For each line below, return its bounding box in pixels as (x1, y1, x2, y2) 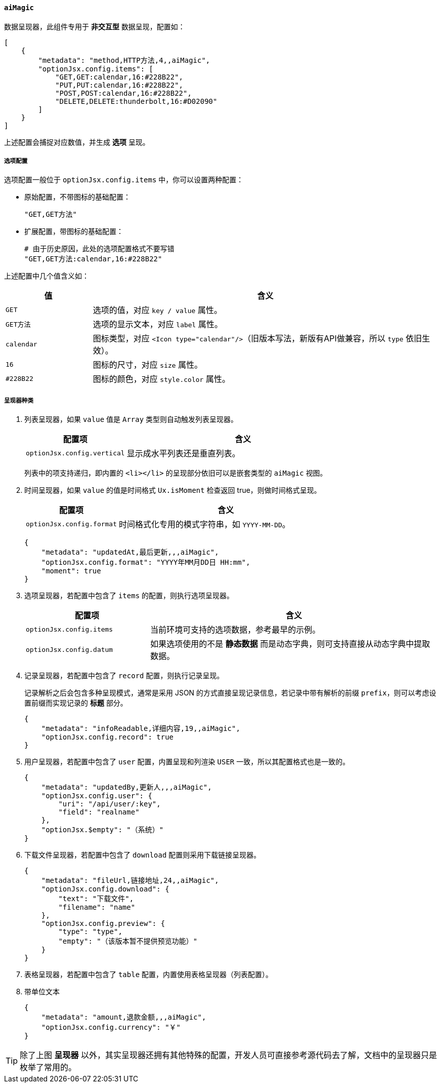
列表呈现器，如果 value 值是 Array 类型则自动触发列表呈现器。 (24, 415, 238, 424)
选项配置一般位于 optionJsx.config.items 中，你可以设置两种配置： (4, 175, 244, 184)
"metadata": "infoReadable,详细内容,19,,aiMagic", (41, 724, 240, 733)
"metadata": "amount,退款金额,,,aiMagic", (41, 1013, 206, 1022)
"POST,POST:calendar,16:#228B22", (55, 89, 192, 97)
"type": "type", (58, 927, 122, 936)
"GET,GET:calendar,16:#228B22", (55, 72, 184, 81)
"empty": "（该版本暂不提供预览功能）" (58, 937, 198, 946)
